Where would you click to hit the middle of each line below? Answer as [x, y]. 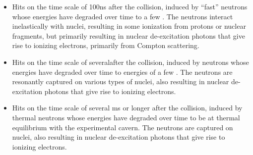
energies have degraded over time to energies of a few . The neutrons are [122, 72]
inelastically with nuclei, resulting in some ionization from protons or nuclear [129, 26]
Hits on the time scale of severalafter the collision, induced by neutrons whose [130, 62]
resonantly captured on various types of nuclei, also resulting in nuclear [121, 81]
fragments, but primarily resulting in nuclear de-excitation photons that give [128, 35]
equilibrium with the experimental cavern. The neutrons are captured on [123, 127]
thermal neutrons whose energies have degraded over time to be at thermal [126, 117]
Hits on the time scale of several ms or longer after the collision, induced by [127, 108]
